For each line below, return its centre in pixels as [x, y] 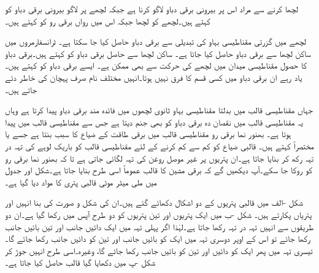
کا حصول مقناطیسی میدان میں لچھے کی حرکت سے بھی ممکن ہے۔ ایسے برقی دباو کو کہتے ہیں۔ [156, 65]
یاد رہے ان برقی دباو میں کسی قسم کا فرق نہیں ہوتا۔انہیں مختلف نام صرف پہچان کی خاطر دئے [154, 77]
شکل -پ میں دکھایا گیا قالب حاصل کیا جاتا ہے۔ [80, 262]
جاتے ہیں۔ [21, 89]
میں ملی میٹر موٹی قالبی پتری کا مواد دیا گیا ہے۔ [81, 181]
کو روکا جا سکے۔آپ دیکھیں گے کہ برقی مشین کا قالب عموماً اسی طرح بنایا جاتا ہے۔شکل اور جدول [159, 170]
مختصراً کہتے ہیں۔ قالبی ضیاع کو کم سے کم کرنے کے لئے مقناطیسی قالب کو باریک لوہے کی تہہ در [160, 145]
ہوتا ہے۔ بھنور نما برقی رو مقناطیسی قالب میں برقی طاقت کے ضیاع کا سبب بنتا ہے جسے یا [148, 134]
